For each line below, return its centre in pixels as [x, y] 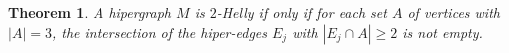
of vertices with [453, 12]
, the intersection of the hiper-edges [159, 31]
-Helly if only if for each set [301, 12]
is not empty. [442, 31]
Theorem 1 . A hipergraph [90, 12]
